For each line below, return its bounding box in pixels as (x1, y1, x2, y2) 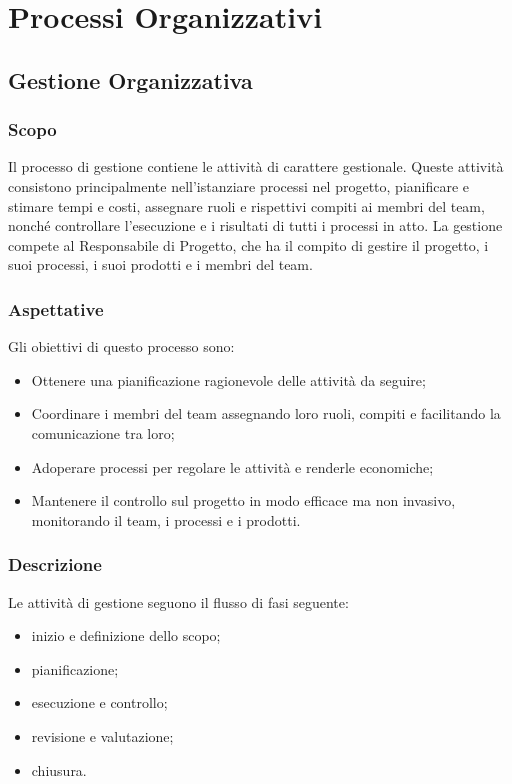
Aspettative (8, 296, 104, 321)
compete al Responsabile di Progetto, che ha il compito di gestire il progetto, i (8, 234, 489, 255)
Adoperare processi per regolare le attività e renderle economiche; (31, 456, 434, 477)
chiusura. (31, 759, 87, 780)
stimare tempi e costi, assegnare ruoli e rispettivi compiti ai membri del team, (8, 195, 485, 216)
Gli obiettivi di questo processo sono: (8, 336, 235, 357)
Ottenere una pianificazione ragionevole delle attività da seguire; (31, 369, 426, 390)
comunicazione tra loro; (31, 422, 175, 443)
